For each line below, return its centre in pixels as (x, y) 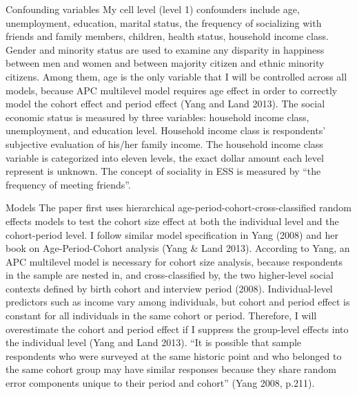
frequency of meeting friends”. (68, 184)
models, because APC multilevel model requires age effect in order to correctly (172, 90)
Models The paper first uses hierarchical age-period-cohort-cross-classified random (178, 207)
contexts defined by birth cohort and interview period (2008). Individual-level (169, 288)
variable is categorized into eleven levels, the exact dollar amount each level (165, 157)
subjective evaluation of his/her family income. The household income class (164, 143)
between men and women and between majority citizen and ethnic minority (165, 63)
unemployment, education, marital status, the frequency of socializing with (164, 22)
